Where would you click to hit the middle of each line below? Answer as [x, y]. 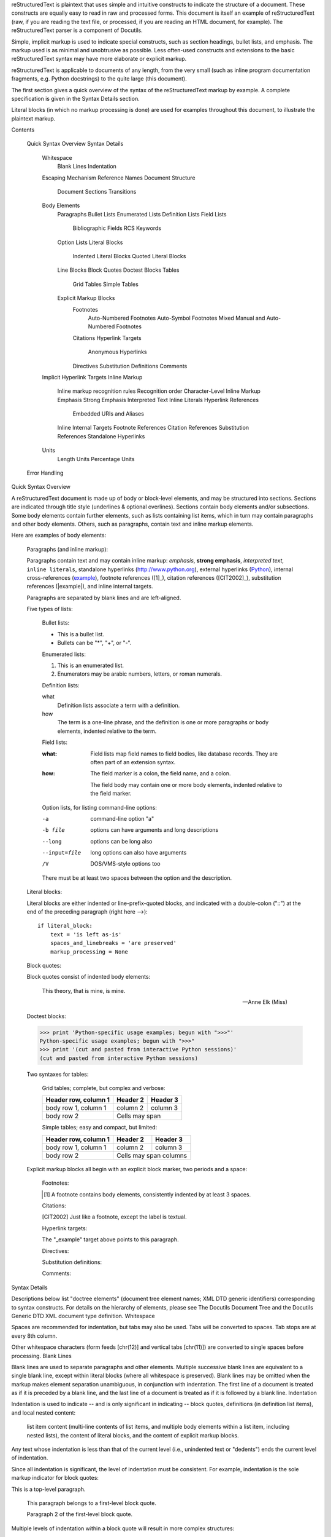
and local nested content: [44, 1413]
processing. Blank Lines [41, 1356]
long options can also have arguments [139, 853]
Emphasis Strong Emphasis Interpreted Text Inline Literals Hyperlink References [158, 400]
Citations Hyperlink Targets [107, 338]
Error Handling [45, 473]
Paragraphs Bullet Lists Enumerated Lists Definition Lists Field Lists [142, 214]
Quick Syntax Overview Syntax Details [75, 144]
